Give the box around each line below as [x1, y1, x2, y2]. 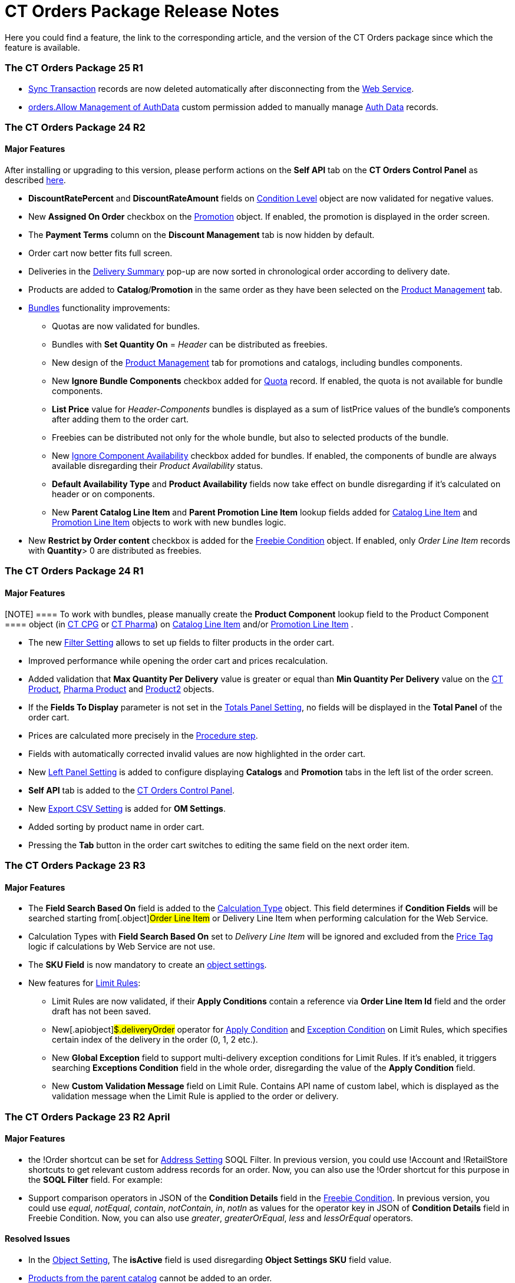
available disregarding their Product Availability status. [52, 461, 263, 471]
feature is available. [5, 42, 80, 52]
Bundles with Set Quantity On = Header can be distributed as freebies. [52, 339, 328, 350]
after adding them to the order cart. [52, 414, 189, 425]
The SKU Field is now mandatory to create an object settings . [28, 960, 267, 970]
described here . [5, 175, 66, 186]
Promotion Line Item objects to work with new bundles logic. [52, 517, 286, 528]
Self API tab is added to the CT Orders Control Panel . [28, 785, 235, 795]
